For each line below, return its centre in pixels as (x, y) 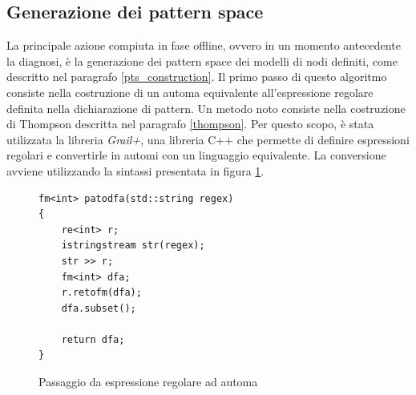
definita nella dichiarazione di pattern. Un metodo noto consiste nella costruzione (206, 108)
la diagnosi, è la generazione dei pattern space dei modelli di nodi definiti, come (202, 60)
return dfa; (93, 339)
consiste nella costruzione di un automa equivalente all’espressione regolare (190, 92)
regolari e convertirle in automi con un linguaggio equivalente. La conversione (196, 155)
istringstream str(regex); (133, 246)
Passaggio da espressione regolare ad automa (148, 382)
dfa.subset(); (99, 308)
